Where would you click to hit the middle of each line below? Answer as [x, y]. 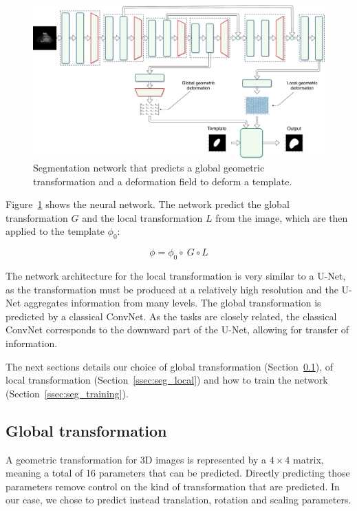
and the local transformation [142, 217]
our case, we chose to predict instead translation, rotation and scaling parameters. [178, 500]
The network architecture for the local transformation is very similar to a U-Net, [176, 276]
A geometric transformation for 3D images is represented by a [136, 459]
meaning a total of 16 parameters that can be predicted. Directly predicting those [178, 473]
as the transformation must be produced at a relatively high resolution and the [172, 289]
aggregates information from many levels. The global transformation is [172, 303]
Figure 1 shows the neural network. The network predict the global [148, 204]
